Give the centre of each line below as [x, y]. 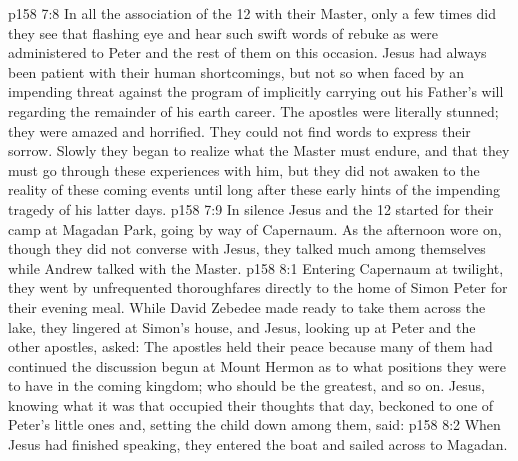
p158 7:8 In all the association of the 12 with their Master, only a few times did [252, 13]
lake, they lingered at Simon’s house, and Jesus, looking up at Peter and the [242, 326]
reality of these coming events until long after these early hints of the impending [254, 189]
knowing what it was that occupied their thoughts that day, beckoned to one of [251, 404]
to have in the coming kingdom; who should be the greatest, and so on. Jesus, [246, 385]
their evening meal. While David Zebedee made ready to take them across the [247, 306]
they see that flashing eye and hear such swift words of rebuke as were [223, 32]
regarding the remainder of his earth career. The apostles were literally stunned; [253, 110]
